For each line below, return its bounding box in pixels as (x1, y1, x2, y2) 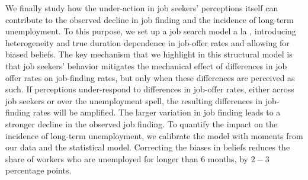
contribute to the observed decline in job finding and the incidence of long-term (5, 13, 294, 25)
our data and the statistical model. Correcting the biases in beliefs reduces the (5, 141, 290, 153)
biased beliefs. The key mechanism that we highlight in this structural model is (5, 48, 293, 60)
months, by (207, 152, 248, 165)
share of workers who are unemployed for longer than (5, 152, 198, 165)
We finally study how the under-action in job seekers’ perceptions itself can (5, 2, 278, 14)
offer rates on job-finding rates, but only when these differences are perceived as (5, 71, 295, 83)
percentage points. (5, 164, 72, 176)
